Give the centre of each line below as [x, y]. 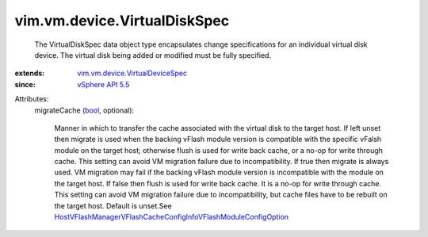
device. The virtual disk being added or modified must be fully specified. [153, 55]
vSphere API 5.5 [103, 84]
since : [25, 84]
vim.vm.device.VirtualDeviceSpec [132, 73]
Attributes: [32, 99]
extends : [30, 73]
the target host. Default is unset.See [113, 205]
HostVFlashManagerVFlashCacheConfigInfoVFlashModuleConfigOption [172, 217]
